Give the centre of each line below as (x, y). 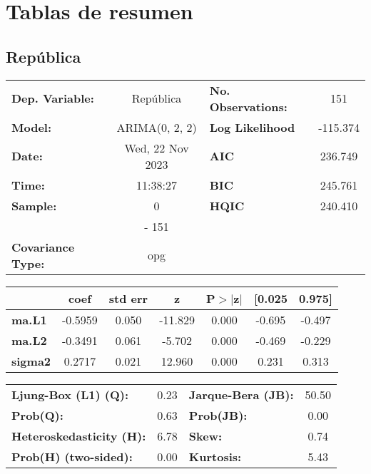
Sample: (34, 205)
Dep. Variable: (53, 98)
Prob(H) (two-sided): (72, 456)
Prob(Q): (37, 415)
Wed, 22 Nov (157, 148)
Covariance (43, 247)
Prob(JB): (218, 415)
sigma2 (31, 361)
